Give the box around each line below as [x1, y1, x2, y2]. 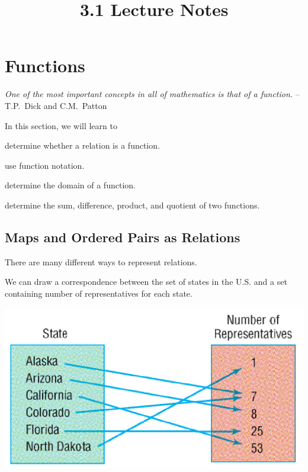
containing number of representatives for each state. [5, 287, 192, 299]
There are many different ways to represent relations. [5, 255, 197, 268]
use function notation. [5, 159, 85, 171]
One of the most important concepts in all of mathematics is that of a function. [5, 88, 293, 100]
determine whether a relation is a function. [5, 139, 160, 152]
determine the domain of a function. [5, 179, 136, 191]
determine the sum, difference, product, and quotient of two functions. [5, 198, 260, 211]
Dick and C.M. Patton [24, 99, 107, 111]
